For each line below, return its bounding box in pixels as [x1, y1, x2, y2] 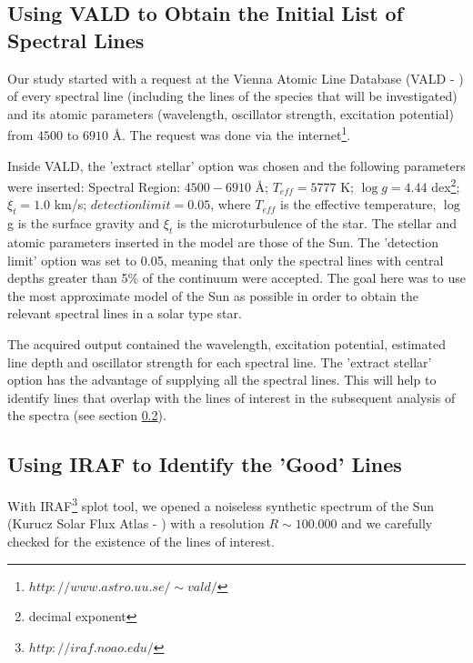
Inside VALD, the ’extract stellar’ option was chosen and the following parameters [7, 156, 466, 175]
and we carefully [341, 514, 433, 533]
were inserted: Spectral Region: [7, 176, 181, 196]
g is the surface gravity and [7, 214, 160, 233]
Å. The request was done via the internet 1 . [112, 123, 351, 145]
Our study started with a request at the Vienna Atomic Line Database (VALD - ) [7, 68, 464, 87]
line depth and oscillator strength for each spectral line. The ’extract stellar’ [7, 352, 432, 371]
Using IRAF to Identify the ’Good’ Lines [7, 450, 402, 478]
